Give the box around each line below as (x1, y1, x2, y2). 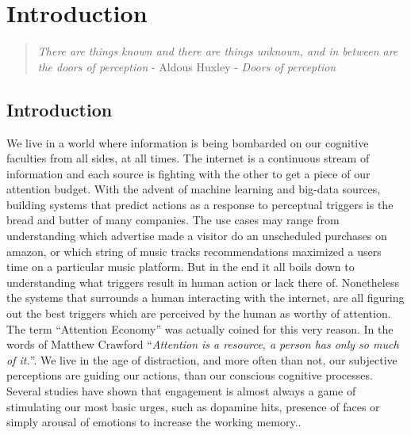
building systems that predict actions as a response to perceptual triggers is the (6, 196, 394, 212)
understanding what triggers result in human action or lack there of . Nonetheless (6, 273, 399, 290)
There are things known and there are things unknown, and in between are (37, 43, 398, 59)
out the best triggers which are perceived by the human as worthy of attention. (6, 305, 391, 322)
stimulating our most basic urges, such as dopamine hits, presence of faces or (6, 398, 380, 414)
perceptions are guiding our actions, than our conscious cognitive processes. (6, 367, 373, 383)
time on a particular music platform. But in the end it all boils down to (6, 258, 355, 275)
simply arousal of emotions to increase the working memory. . (6, 414, 302, 430)
